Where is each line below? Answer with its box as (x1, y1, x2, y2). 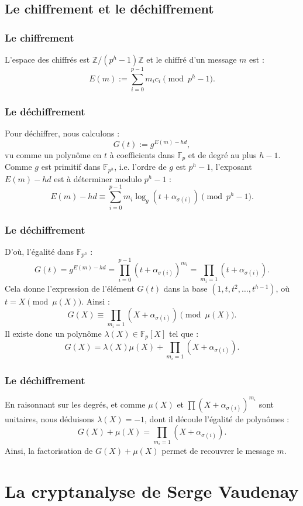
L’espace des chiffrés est (5, 53, 90, 65)
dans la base (163, 282, 208, 295)
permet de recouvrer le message (161, 445, 274, 457)
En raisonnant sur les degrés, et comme (5, 398, 146, 410)
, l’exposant (211, 160, 252, 173)
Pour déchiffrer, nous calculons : (5, 127, 120, 139)
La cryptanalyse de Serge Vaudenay (5, 479, 299, 503)
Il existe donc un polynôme (5, 327, 102, 339)
